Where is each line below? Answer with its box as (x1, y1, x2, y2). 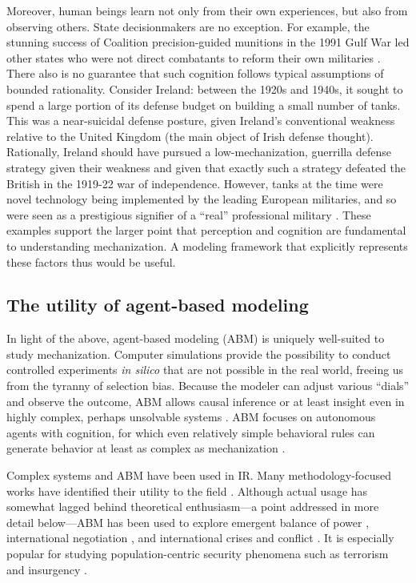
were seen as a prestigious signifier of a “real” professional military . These (6, 206, 371, 223)
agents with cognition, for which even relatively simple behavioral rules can (6, 424, 375, 440)
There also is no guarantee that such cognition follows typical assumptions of (6, 65, 384, 82)
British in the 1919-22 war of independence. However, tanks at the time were (6, 175, 383, 191)
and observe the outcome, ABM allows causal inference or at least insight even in (6, 392, 405, 409)
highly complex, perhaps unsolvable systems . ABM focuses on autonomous (6, 408, 376, 425)
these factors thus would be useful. (6, 253, 176, 270)
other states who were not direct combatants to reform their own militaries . (6, 49, 381, 66)
